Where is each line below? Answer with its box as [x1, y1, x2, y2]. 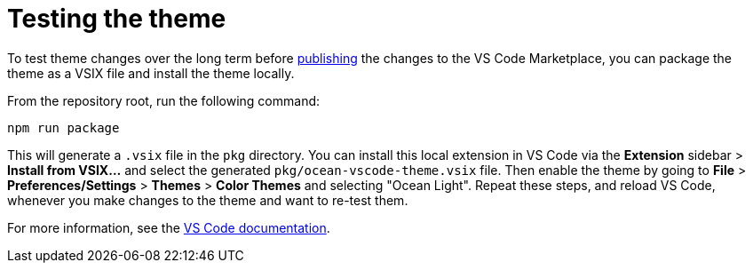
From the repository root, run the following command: [7, 92, 321, 108]
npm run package [7, 120, 120, 135]
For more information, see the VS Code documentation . [7, 219, 330, 235]
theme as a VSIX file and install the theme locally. [7, 65, 295, 81]
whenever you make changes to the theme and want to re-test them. [7, 192, 408, 208]
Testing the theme [7, 4, 226, 34]
